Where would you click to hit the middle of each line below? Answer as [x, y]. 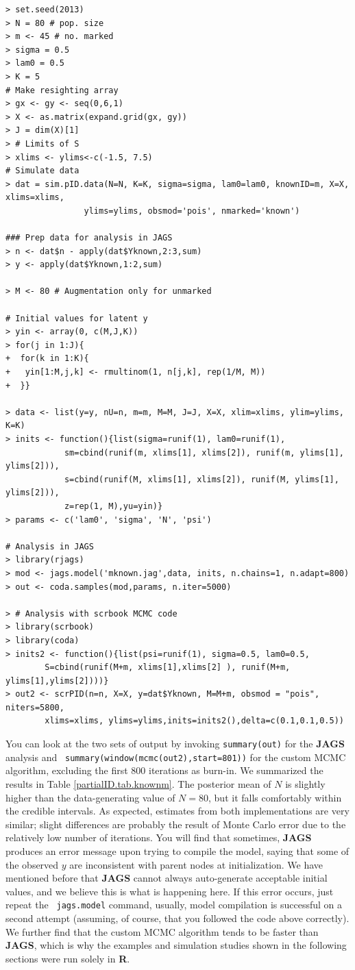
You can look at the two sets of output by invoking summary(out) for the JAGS [175, 744]
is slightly [305, 783]
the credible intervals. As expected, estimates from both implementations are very [177, 811]
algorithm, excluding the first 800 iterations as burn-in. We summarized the [164, 770]
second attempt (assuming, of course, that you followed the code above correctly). [177, 918]
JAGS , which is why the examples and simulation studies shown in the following [176, 945]
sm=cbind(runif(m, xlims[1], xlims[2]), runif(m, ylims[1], [204, 452]
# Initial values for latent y [77, 318]
